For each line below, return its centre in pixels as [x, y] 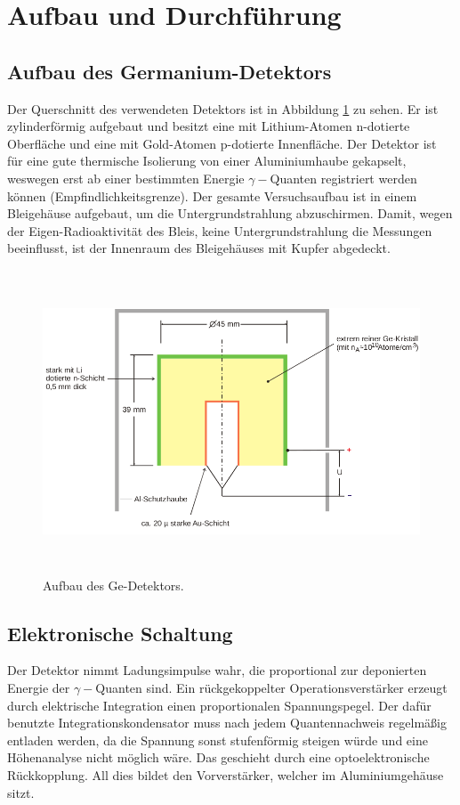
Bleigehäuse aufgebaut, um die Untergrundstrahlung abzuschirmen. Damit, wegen [230, 213]
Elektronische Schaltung [120, 633]
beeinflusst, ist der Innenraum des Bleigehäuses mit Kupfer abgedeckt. [199, 248]
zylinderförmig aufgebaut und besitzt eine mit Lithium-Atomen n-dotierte [209, 126]
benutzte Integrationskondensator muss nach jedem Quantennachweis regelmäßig [227, 723]
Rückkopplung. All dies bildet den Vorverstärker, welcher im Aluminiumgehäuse [226, 775]
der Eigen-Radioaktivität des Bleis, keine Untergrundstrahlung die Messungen [220, 230]
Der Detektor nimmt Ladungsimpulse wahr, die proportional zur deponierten [217, 670]
